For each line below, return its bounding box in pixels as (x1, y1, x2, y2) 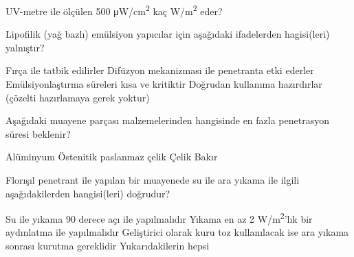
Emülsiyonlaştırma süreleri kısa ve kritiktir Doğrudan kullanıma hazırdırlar (5, 77, 322, 91)
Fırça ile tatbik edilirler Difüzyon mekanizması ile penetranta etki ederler (5, 63, 314, 77)
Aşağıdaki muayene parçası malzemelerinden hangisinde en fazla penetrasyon (5, 113, 329, 127)
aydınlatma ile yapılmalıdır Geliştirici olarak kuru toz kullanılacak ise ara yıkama (5, 225, 349, 239)
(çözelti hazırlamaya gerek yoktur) (5, 90, 150, 104)
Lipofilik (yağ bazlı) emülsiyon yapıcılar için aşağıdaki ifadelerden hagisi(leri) (5, 27, 330, 41)
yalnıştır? (5, 40, 45, 54)
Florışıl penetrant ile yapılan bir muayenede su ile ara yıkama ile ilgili (5, 173, 300, 186)
